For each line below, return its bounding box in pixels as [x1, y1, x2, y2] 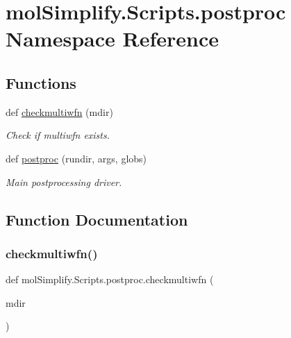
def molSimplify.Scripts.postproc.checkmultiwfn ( [6, 272, 214, 287]
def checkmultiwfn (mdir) [6, 104, 113, 119]
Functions [6, 71, 76, 93]
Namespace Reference [6, 24, 219, 53]
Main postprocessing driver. [6, 174, 122, 189]
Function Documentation [6, 208, 188, 230]
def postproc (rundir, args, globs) [6, 151, 147, 165]
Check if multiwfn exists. [6, 128, 110, 142]
